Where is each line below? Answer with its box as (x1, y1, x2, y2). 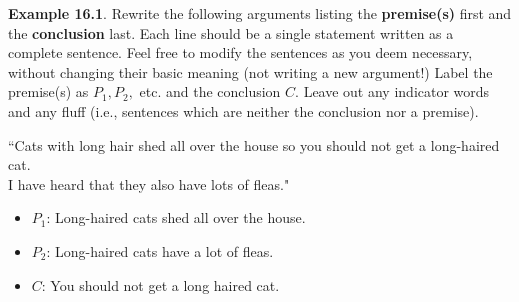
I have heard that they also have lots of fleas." (8, 173, 290, 194)
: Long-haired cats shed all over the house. (46, 207, 306, 228)
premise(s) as (8, 81, 89, 102)
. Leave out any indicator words (295, 81, 490, 102)
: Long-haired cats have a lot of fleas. (46, 240, 274, 261)
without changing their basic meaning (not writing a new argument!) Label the (8, 61, 493, 82)
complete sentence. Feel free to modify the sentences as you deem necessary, (8, 42, 473, 63)
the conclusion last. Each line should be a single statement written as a (8, 22, 454, 43)
